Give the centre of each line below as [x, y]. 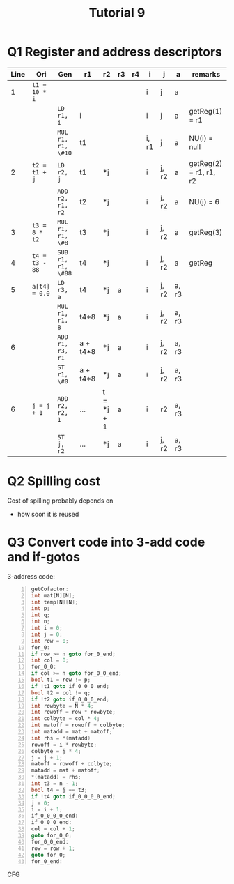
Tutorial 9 [117, 13]
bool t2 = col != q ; [61, 693]
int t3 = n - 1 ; [55, 784]
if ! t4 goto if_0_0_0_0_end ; [73, 796]
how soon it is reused [48, 514]
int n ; [40, 622]
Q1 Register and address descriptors [115, 52]
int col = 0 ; [50, 660]
